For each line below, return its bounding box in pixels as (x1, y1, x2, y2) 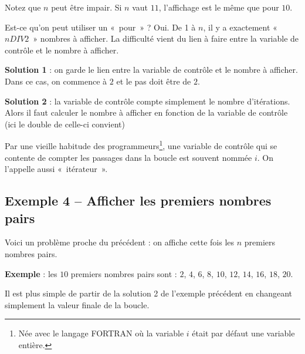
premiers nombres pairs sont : (70, 267, 177, 279)
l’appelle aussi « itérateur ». (5, 163, 108, 175)
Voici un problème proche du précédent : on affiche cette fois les (5, 236, 235, 248)
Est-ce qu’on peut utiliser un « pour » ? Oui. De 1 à (5, 21, 196, 33)
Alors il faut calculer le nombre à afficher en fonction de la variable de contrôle (5, 106, 288, 119)
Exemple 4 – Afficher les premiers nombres (5, 191, 272, 210)
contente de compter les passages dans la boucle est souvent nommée (5, 151, 252, 163)
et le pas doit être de (116, 75, 191, 87)
